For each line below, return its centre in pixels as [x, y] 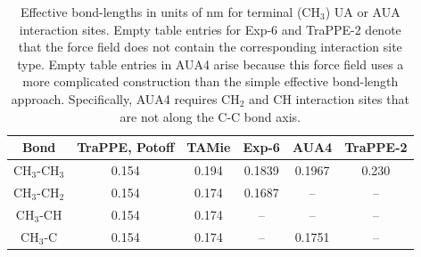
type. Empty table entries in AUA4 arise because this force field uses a [210, 64]
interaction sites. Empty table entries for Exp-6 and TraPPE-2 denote [210, 29]
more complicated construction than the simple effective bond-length [210, 81]
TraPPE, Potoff [126, 147]
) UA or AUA [363, 12]
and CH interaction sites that [329, 98]
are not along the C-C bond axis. [210, 116]
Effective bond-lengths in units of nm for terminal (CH [170, 12]
